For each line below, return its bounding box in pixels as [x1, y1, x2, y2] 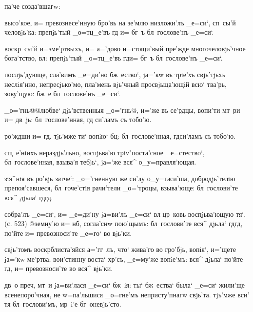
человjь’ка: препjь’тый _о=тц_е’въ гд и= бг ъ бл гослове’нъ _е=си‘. [4, 27, 214, 37]
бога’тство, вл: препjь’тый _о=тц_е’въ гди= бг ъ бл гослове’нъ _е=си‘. [4, 53, 223, 63]
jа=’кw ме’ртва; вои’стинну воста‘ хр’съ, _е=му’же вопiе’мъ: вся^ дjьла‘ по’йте [4, 253, 243, 264]
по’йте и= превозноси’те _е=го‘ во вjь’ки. [4, 228, 132, 238]
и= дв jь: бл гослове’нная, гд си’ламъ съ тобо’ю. [4, 114, 152, 125]
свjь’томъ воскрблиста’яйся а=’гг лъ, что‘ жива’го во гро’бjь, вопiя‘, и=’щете [4, 244, 236, 254]
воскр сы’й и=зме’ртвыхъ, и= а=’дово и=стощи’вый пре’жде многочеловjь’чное [4, 43, 246, 53]
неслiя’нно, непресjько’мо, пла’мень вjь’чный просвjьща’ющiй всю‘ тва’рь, [4, 79, 227, 89]
